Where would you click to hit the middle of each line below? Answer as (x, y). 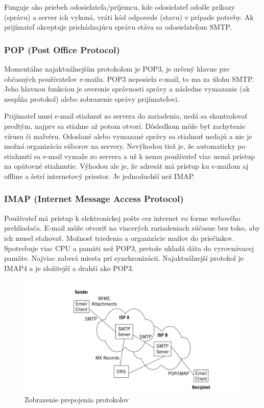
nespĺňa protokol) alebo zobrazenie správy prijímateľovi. (92, 98)
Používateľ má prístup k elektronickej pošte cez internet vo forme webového (122, 218)
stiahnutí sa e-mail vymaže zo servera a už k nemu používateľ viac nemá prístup (130, 156)
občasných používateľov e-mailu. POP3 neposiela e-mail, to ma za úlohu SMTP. (129, 78)
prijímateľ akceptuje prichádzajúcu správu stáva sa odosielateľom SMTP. (118, 27)
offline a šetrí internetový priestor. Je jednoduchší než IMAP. (100, 176)
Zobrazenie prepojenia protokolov (77, 399)
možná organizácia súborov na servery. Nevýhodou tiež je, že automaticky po (125, 146)
